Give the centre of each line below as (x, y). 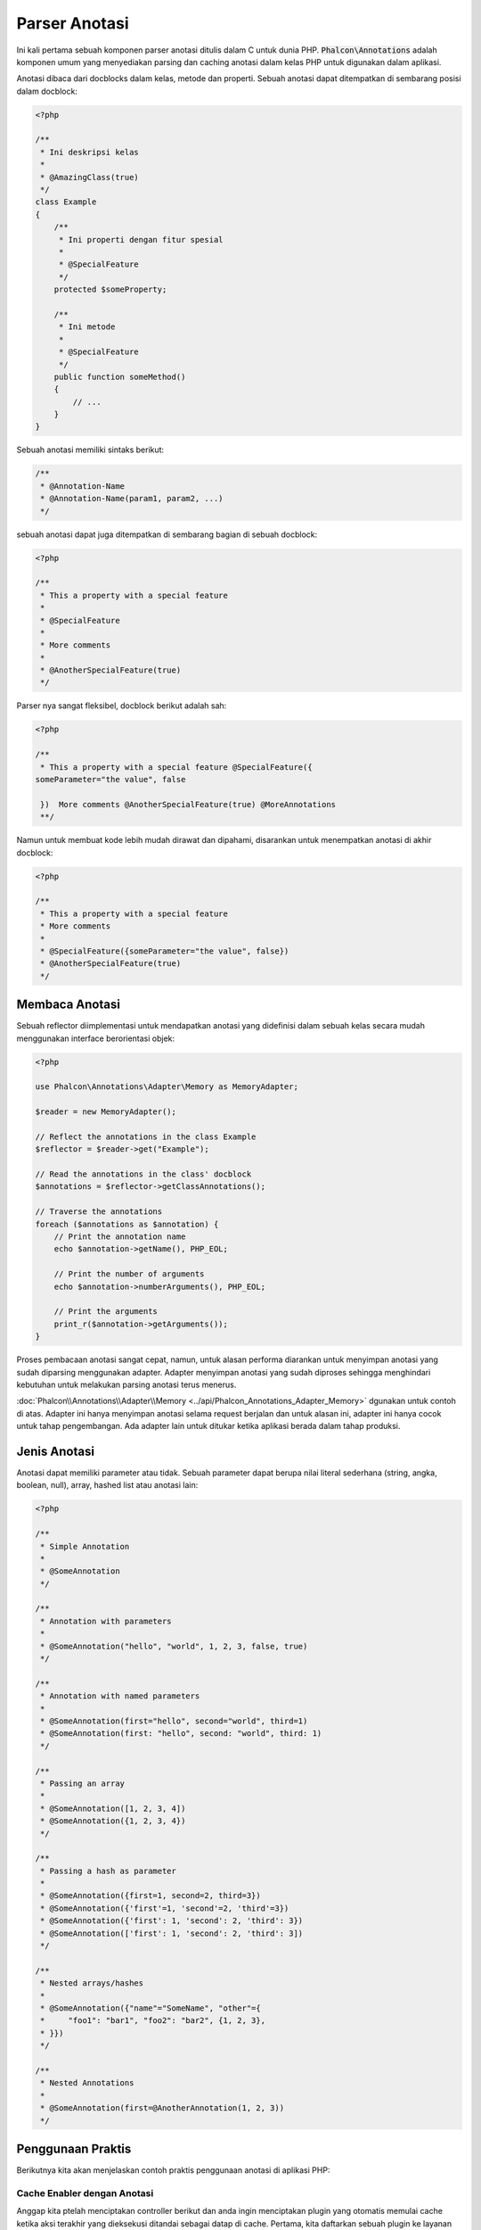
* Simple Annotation (85, 1546)
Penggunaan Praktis (74, 2148)
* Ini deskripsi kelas (90, 152)
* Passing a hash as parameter (109, 1871)
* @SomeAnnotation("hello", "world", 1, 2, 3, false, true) (174, 1646)
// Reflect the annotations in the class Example (146, 1136)
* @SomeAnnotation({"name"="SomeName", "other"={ (151, 2008)
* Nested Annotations (87, 2083)
